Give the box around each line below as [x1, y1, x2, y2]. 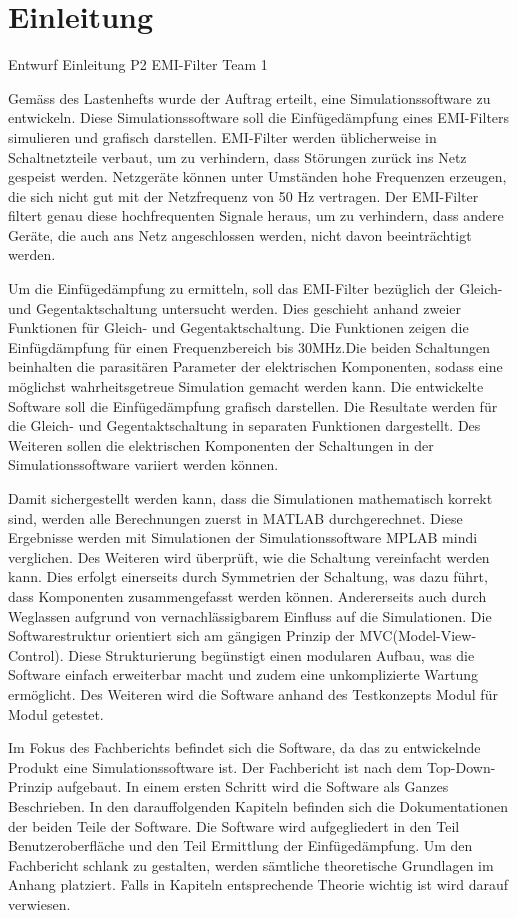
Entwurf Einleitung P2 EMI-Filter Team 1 [8, 54, 268, 75]
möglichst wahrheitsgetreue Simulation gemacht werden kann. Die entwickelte [8, 376, 484, 397]
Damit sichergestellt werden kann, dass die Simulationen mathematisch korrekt [8, 488, 493, 508]
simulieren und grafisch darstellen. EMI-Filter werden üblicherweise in [8, 126, 437, 147]
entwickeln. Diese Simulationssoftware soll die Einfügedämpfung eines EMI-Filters [8, 107, 510, 128]
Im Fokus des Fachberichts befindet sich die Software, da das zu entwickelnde [8, 737, 481, 758]
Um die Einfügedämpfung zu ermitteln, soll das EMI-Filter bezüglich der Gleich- [8, 278, 503, 299]
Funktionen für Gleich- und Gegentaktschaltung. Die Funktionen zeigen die [8, 317, 469, 338]
